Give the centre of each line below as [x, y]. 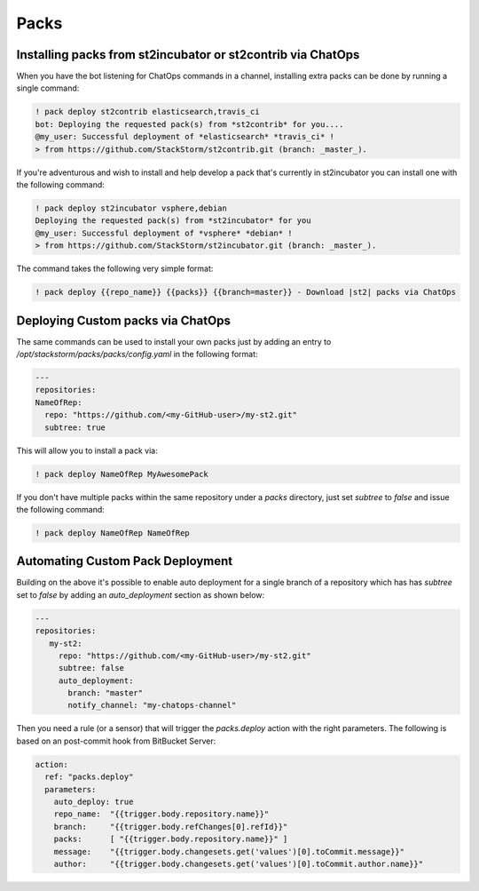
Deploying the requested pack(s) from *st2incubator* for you [173, 221]
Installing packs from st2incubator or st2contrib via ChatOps [188, 55]
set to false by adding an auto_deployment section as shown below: [141, 594]
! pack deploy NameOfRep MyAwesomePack [122, 474]
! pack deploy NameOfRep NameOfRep [112, 533]
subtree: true [75, 427]
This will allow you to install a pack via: [87, 450]
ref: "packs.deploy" [89, 777]
